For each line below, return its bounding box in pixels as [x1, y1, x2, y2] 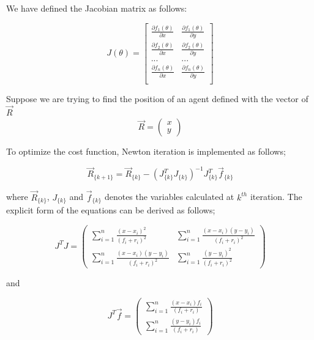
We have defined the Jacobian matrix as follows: [6, 2, 187, 14]
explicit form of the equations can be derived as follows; [6, 203, 215, 216]
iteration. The [250, 190, 302, 203]
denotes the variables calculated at [104, 190, 234, 203]
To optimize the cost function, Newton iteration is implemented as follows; [6, 145, 286, 158]
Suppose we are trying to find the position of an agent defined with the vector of [6, 92, 308, 105]
